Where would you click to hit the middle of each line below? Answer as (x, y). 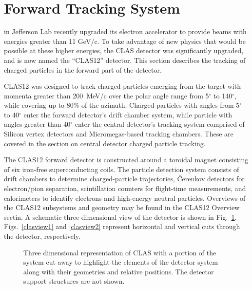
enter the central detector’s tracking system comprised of (160, 124)
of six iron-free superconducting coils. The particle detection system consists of (122, 169)
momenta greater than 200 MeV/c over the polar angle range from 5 (107, 95)
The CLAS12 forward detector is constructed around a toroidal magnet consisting (126, 160)
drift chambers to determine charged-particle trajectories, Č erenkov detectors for (124, 179)
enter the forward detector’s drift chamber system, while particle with (128, 114)
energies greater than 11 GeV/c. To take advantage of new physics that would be (125, 41)
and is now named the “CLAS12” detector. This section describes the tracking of (125, 60)
